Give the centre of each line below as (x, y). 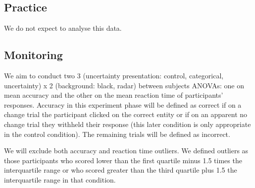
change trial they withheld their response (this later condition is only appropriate (127, 124)
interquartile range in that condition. (60, 179)
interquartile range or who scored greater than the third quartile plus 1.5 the (121, 170)
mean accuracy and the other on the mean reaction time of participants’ (114, 95)
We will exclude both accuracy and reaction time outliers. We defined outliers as (126, 151)
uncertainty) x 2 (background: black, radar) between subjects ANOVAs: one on (124, 85)
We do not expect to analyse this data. (63, 28)
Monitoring (33, 55)
